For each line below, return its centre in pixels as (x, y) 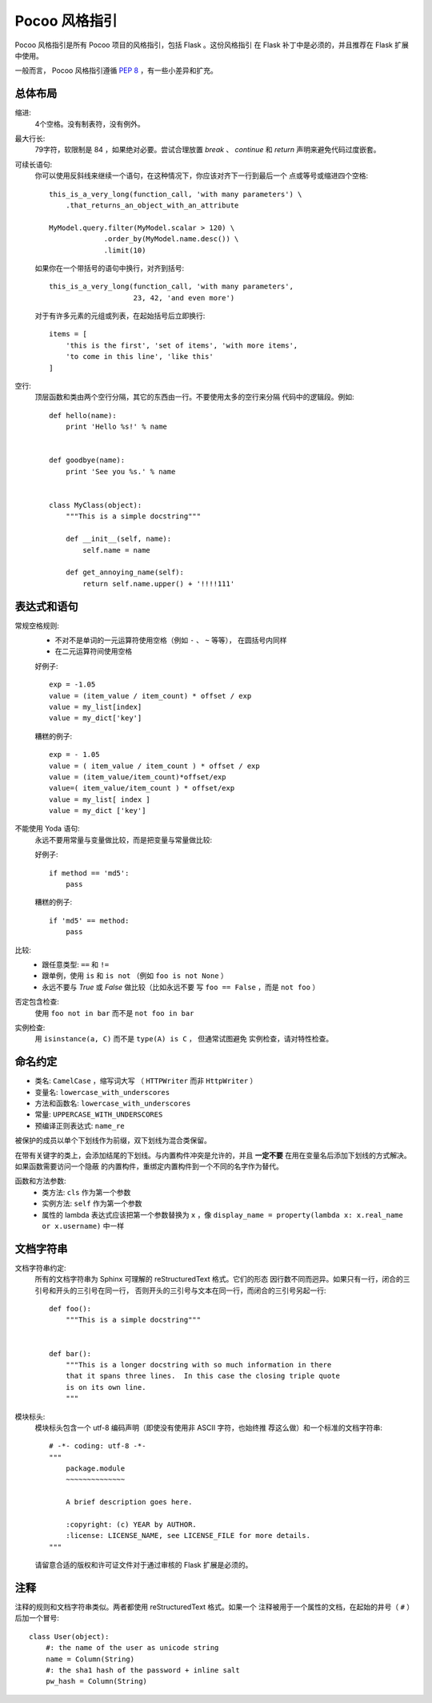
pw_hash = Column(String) (96, 1681)
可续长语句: (34, 164)
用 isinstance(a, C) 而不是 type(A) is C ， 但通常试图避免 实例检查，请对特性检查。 (184, 1039)
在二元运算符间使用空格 (93, 651)
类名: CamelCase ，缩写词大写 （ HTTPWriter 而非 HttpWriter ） (146, 1081)
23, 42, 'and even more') (184, 298)
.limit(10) (125, 250)
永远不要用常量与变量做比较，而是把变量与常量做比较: (124, 839)
